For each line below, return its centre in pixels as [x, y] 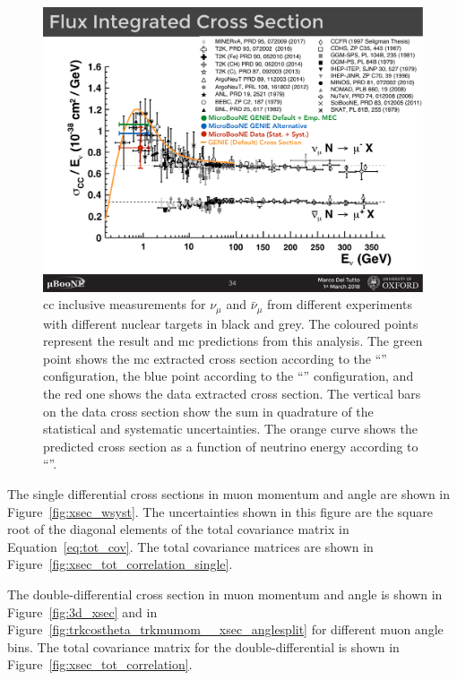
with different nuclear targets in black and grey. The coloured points [231, 323]
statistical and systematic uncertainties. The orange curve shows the [230, 429]
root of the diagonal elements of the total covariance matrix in [178, 529]
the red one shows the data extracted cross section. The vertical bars [232, 393]
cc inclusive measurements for [125, 304]
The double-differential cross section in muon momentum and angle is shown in [225, 594]
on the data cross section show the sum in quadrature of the [208, 411]
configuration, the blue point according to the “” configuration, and [228, 376]
